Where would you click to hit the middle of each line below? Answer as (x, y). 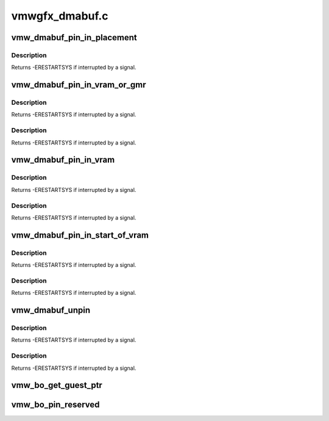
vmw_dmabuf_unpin (51, 310)
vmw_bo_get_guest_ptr (57, 385)
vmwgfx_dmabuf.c (60, 16)
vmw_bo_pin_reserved (55, 405)
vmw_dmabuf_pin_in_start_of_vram (80, 235)
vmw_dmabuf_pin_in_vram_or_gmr (79, 85)
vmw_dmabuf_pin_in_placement (74, 37)
